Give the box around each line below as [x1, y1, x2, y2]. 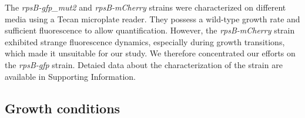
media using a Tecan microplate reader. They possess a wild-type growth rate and [5, 12, 300, 25]
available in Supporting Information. [5, 70, 136, 82]
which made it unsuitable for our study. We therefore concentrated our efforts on [5, 47, 296, 59]
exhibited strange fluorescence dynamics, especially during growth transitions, [5, 35, 285, 48]
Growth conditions [5, 99, 120, 117]
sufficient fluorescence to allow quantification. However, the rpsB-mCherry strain [5, 24, 295, 36]
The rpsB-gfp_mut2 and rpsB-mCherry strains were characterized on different [5, 1, 286, 13]
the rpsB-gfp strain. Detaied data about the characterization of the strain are [5, 58, 283, 70]
